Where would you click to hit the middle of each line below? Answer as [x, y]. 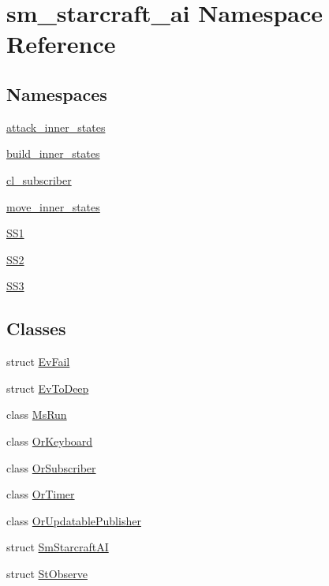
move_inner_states [53, 206]
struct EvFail [38, 362]
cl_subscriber [39, 179]
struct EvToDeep [48, 388]
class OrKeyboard [50, 440]
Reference [61, 44]
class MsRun [37, 414]
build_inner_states [53, 153]
